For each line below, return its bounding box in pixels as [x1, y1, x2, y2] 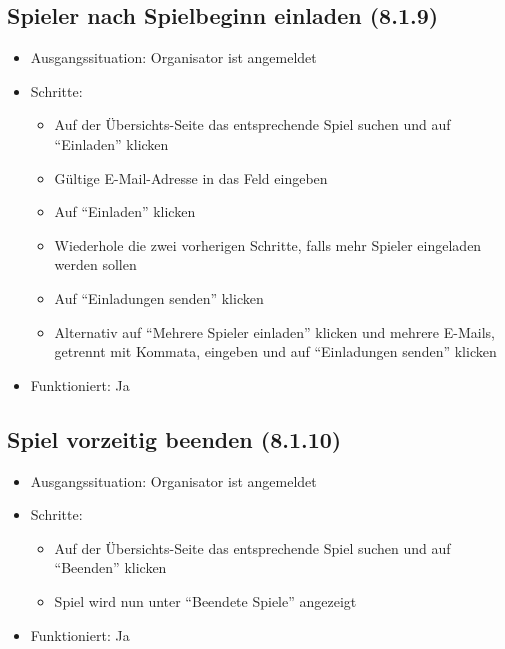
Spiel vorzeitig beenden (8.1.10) [7, 423, 342, 454]
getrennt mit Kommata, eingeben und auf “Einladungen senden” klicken [54, 341, 497, 362]
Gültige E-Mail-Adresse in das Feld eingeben [54, 167, 328, 188]
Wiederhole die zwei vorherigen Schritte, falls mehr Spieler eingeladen [54, 234, 482, 255]
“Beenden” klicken [54, 557, 167, 578]
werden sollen [54, 254, 137, 275]
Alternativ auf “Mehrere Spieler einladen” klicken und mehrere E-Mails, [54, 321, 495, 342]
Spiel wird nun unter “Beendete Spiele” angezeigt [54, 590, 357, 611]
